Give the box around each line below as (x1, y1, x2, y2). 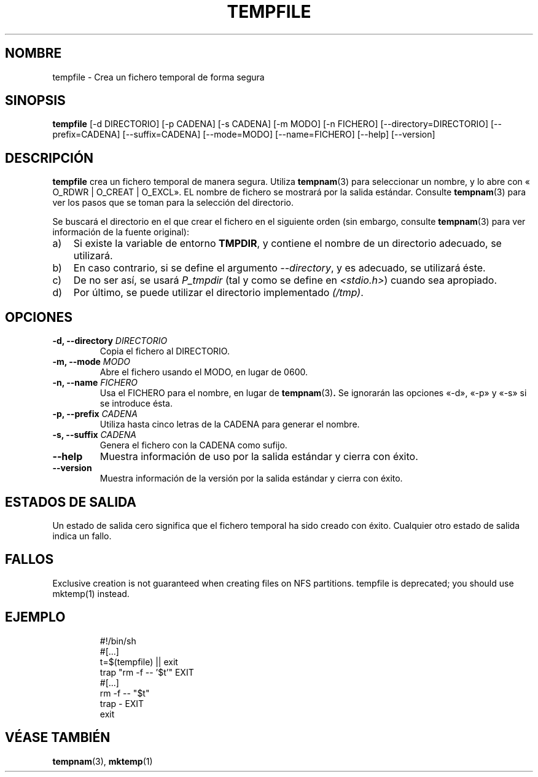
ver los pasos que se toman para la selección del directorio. (52, 197, 294, 208)
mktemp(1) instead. (52, 588, 130, 599)
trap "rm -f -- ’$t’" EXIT (99, 666, 194, 677)
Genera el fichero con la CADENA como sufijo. (99, 440, 287, 451)
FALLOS (5, 552, 54, 568)
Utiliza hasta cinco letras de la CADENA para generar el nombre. (99, 419, 360, 430)
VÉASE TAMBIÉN (5, 730, 111, 746)
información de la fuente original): (52, 227, 189, 238)
